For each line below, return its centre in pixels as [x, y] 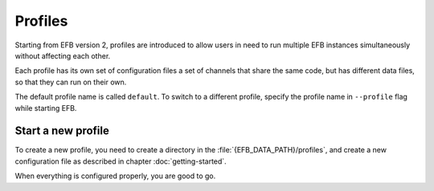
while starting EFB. [46, 108]
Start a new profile [62, 131]
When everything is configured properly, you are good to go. [115, 176]
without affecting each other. [63, 55]
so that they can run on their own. [71, 82]
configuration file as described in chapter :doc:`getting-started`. [121, 161]
